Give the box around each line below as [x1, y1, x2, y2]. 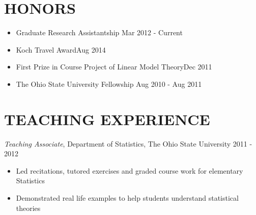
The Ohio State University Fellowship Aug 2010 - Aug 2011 [16, 78, 202, 89]
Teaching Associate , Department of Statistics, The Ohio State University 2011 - [4, 138, 252, 149]
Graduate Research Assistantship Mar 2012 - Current [16, 27, 183, 38]
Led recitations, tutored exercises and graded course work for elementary [16, 165, 243, 176]
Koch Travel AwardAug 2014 [16, 44, 106, 55]
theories [16, 202, 41, 213]
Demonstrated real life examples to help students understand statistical [16, 193, 239, 203]
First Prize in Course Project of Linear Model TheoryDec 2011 [16, 61, 212, 72]
